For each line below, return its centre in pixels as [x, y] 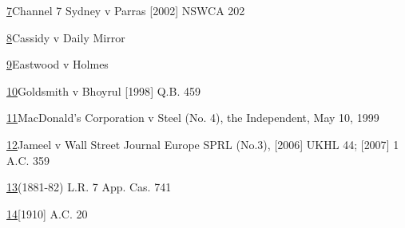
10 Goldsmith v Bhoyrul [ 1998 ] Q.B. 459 [103, 90]
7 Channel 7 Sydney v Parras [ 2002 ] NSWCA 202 [126, 10]
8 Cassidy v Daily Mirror [66, 37]
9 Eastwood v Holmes [58, 64]
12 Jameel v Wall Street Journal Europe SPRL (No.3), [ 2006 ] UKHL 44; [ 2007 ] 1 [203, 144]
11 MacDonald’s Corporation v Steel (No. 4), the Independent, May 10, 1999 [193, 118]
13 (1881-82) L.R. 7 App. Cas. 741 [89, 187]
